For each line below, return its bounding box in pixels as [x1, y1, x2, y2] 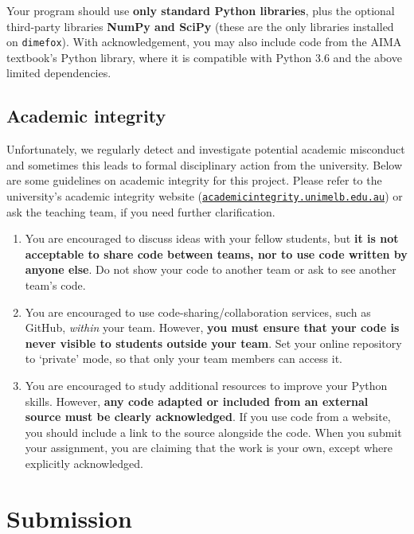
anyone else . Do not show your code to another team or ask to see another [25, 261, 396, 278]
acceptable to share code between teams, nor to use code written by [25, 245, 408, 262]
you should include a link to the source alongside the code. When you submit [25, 423, 402, 440]
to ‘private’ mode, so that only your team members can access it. [25, 350, 342, 367]
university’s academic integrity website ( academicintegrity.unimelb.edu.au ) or [6, 188, 403, 205]
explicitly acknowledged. [25, 454, 143, 471]
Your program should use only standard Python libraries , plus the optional [6, 2, 395, 18]
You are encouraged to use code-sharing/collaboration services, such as [25, 303, 371, 320]
